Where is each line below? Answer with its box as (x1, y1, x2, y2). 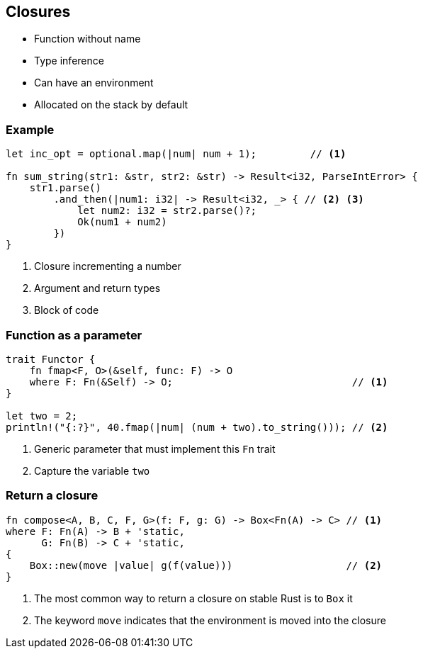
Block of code (34, 304, 99, 317)
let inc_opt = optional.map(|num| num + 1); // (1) (6, 148, 346, 160)
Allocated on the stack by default (34, 98, 188, 111)
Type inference (34, 55, 104, 67)
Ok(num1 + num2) (77, 216, 167, 228)
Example (6, 122, 55, 137)
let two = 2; (6, 410, 78, 422)
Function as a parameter (6, 327, 142, 342)
